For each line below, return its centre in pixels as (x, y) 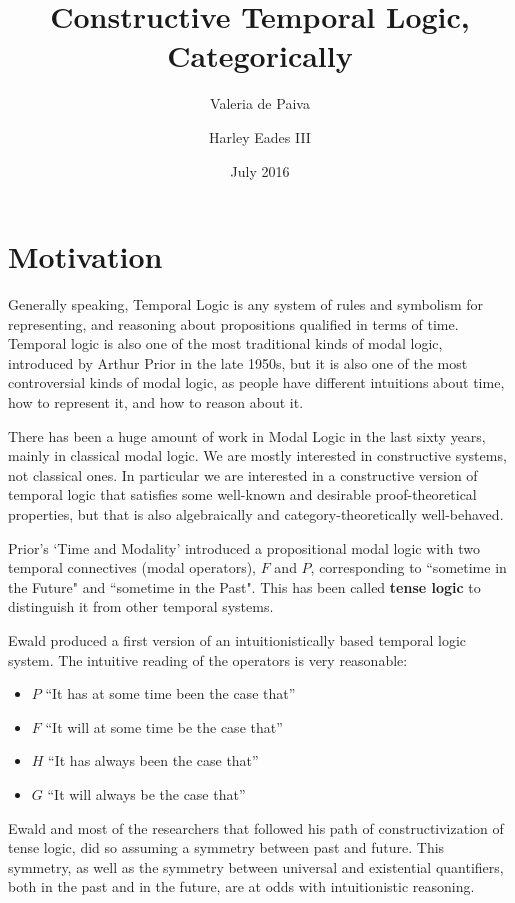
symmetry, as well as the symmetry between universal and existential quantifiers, (256, 866)
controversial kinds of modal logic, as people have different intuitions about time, (256, 382)
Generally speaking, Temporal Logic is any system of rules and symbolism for (246, 304)
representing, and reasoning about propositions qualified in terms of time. (233, 323)
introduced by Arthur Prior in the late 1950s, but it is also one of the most (238, 362)
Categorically (260, 55)
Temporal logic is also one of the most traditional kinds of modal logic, (225, 343)
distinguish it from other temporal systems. (141, 606)
